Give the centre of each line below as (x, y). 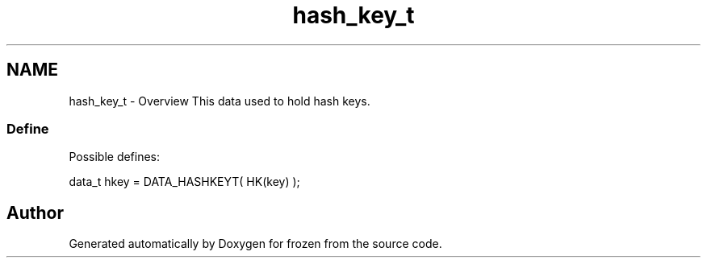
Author (35, 212)
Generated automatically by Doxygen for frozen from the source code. (255, 244)
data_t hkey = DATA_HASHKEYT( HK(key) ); (184, 182)
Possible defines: (115, 157)
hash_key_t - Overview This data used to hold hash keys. (220, 101)
